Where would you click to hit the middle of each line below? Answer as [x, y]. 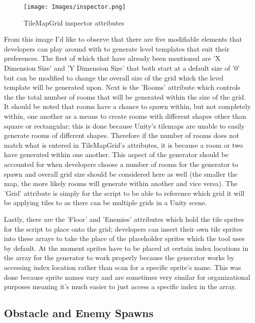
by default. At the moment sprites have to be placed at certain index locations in [126, 248]
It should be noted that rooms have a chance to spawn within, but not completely [127, 106]
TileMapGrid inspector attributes [74, 22]
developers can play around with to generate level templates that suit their [117, 48]
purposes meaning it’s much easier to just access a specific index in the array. [120, 286]
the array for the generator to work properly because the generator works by [119, 257]
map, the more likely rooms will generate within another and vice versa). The [121, 183]
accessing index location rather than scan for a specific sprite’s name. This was [123, 267]
